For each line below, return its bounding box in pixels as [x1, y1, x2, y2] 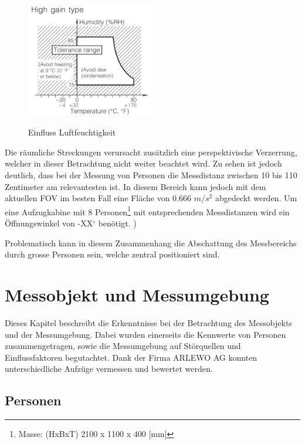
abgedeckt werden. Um [215, 192, 297, 204]
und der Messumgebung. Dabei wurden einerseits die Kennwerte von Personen [5, 328, 286, 340]
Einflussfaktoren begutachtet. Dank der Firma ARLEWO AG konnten [5, 351, 257, 363]
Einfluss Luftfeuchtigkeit [28, 126, 116, 138]
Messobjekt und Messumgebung [5, 283, 269, 307]
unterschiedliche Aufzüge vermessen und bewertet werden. [5, 362, 213, 375]
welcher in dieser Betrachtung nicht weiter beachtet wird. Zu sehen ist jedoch [5, 157, 282, 170]
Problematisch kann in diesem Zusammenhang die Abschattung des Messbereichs [5, 236, 297, 249]
